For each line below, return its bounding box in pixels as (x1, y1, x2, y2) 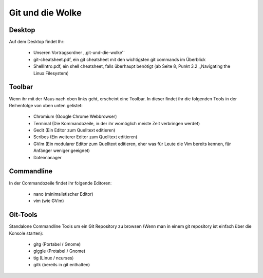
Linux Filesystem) (33, 70, 69, 76)
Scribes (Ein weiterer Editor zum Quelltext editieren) (33, 134, 138, 140)
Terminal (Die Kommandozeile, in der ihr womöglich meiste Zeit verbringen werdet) (33, 120, 200, 126)
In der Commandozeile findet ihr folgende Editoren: (9, 180, 112, 186)
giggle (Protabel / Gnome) (33, 248, 86, 254)
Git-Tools (9, 211, 38, 219)
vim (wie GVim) (33, 198, 64, 204)
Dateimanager (33, 154, 62, 160)
